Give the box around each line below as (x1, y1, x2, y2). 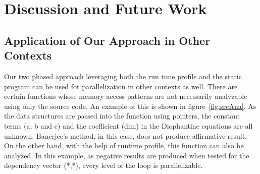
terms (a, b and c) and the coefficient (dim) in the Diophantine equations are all (4, 120, 253, 131)
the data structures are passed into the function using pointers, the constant (4, 110, 240, 121)
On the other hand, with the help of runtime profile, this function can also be (4, 140, 244, 151)
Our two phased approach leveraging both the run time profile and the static (4, 71, 242, 81)
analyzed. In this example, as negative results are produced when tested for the (4, 150, 249, 160)
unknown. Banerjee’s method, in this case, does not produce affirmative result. (4, 130, 247, 141)
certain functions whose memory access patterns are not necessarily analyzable (4, 91, 247, 101)
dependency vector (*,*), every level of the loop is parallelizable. (4, 160, 203, 170)
